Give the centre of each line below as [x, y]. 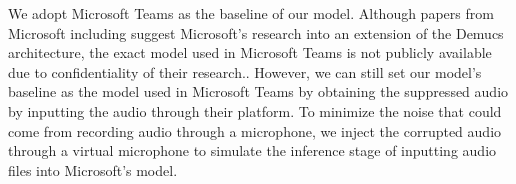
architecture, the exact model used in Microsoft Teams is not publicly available [250, 52]
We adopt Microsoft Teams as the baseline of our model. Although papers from [251, 13]
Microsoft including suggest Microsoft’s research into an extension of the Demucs [256, 32]
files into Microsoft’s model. [93, 169]
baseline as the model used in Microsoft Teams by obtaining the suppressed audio [258, 91]
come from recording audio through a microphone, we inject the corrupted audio [255, 130]
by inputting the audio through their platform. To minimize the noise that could [255, 110]
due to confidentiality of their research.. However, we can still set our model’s [245, 71]
